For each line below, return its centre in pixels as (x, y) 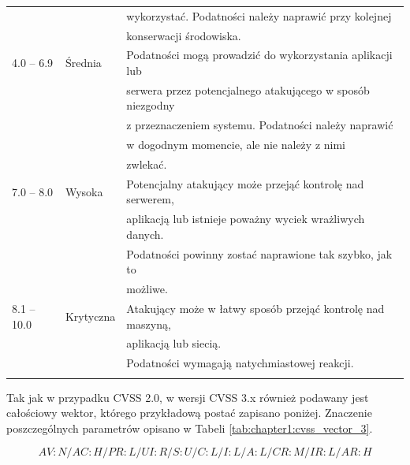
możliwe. (147, 289)
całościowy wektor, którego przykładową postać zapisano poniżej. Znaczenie (189, 413)
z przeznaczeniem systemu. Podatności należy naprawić (260, 125)
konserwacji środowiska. (184, 35)
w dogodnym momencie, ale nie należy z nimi (236, 145)
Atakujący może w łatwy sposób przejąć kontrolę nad (255, 308)
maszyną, (149, 324)
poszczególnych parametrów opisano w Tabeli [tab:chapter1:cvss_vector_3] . (190, 428)
